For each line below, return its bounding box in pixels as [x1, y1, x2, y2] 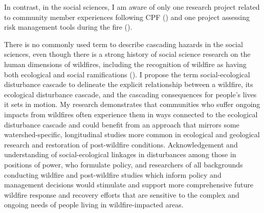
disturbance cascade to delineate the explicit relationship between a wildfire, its [4, 79, 253, 90]
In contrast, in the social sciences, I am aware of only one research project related [4, 2, 260, 12]
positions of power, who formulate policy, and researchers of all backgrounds [4, 159, 243, 169]
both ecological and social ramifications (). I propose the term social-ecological [4, 69, 250, 79]
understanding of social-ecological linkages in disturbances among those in [4, 149, 236, 160]
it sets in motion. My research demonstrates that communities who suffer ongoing [4, 99, 260, 110]
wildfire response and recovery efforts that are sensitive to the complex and [4, 189, 239, 200]
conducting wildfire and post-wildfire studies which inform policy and [4, 169, 222, 180]
